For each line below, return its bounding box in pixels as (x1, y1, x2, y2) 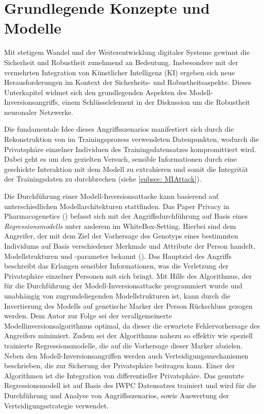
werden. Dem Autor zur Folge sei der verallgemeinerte (4, 310, 172, 321)
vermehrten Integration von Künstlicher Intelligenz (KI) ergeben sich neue (4, 67, 235, 77)
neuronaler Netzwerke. (4, 106, 74, 117)
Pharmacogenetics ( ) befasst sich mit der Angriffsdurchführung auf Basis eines (4, 211, 248, 221)
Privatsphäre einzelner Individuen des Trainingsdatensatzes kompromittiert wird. (4, 143, 256, 154)
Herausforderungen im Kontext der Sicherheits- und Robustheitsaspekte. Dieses (4, 77, 251, 87)
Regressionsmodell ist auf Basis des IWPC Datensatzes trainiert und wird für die (4, 380, 256, 391)
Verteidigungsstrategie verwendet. (4, 400, 109, 410)
